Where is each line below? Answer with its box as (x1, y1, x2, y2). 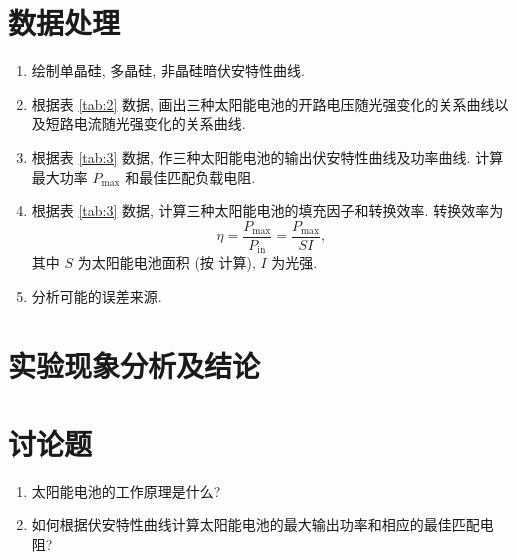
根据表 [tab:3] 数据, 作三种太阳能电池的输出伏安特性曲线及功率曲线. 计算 (31, 146, 504, 167)
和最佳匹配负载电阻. (125, 166, 256, 187)
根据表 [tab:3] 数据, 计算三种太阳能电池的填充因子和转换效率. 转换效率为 (31, 200, 504, 221)
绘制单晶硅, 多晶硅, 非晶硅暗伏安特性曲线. (31, 60, 305, 81)
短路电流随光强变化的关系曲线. (45, 113, 246, 134)
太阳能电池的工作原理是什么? (31, 480, 221, 501)
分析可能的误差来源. (31, 285, 162, 306)
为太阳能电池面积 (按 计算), (77, 252, 256, 273)
